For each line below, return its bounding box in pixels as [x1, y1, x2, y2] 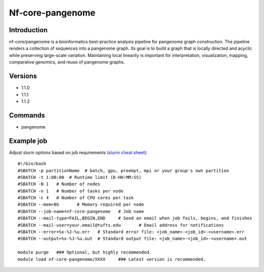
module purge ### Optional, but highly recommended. [18, 250, 152, 255]
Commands [9, 111, 45, 119]
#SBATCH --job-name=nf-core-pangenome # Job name [18, 209, 144, 214]
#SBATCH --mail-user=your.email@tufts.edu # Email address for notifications [18, 222, 224, 228]
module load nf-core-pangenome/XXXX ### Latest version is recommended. [18, 256, 206, 262]
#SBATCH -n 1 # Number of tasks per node [18, 188, 124, 194]
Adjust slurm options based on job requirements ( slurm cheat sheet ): [9, 149, 148, 155]
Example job [9, 136, 47, 145]
